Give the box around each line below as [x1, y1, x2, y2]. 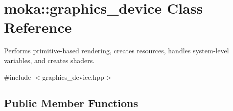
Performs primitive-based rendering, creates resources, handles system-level [4, 45, 229, 56]
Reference [4, 17, 72, 37]
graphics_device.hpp [42, 71, 104, 82]
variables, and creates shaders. [4, 55, 95, 65]
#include [4, 71, 31, 82]
